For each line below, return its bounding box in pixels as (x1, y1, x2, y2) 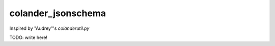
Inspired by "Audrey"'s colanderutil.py (9, 25, 90, 31)
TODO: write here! (9, 34, 48, 40)
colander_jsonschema (9, 8, 106, 19)
